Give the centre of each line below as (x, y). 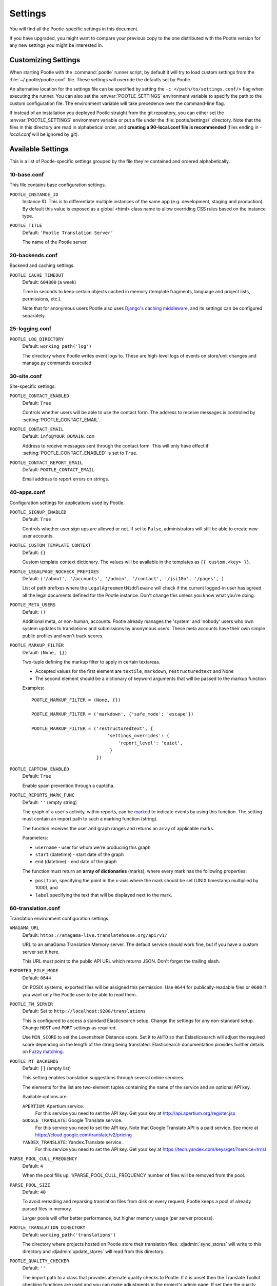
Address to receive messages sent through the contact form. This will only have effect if (115, 445)
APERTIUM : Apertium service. (53, 1106)
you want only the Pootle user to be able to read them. (80, 994)
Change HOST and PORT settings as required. (70, 1028)
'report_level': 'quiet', (150, 743)
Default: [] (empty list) (47, 1068)
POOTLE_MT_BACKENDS (34, 1061)
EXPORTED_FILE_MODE (34, 971)
